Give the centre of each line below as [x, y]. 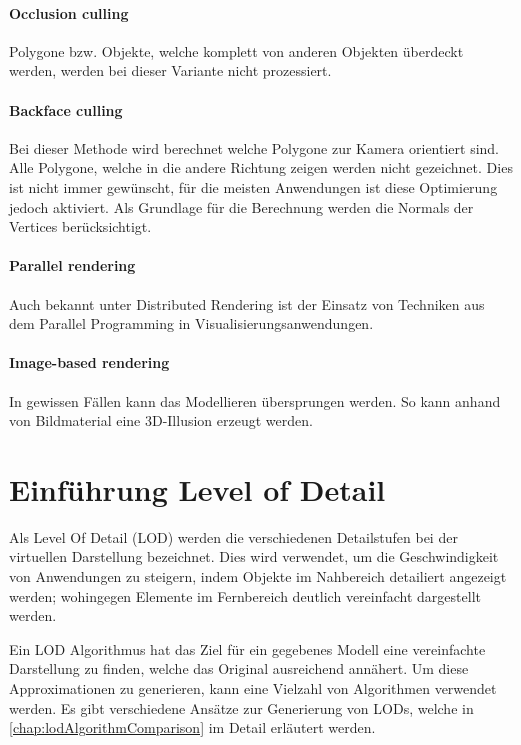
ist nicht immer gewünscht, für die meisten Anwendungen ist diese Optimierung [253, 186]
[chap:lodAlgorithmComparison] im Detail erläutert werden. [192, 727]
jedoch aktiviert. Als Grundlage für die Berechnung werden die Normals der [241, 206]
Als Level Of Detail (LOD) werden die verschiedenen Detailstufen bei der [233, 536]
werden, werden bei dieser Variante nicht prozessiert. [170, 70]
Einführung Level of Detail [197, 488]
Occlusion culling [69, 12]
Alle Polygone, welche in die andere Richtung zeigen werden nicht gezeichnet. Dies [261, 167]
